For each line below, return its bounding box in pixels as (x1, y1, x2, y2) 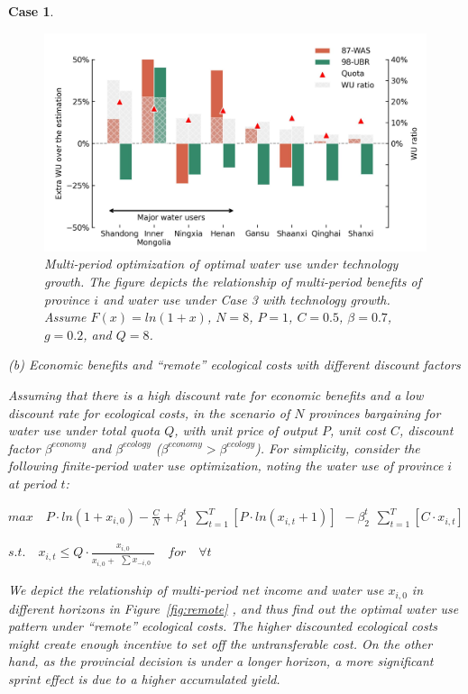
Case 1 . (8, 2, 54, 20)
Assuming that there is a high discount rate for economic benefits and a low (8, 385, 424, 404)
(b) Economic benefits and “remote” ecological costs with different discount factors (8, 355, 461, 374)
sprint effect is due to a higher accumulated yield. (8, 670, 280, 689)
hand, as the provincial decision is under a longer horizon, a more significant (8, 652, 434, 671)
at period (8, 473, 57, 492)
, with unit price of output (174, 421, 317, 440)
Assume (44, 307, 87, 326)
